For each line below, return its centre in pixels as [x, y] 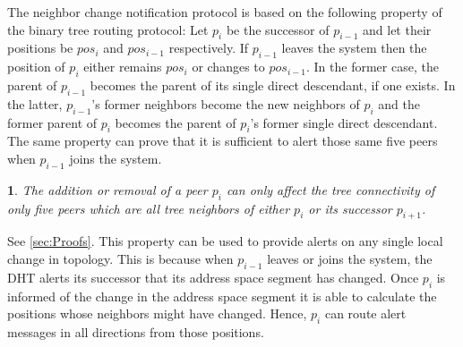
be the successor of [278, 29]
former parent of [52, 122]
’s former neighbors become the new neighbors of [226, 103]
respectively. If [209, 48]
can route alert [365, 313]
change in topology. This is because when [120, 258]
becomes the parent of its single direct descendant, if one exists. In [273, 85]
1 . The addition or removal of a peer [107, 189]
